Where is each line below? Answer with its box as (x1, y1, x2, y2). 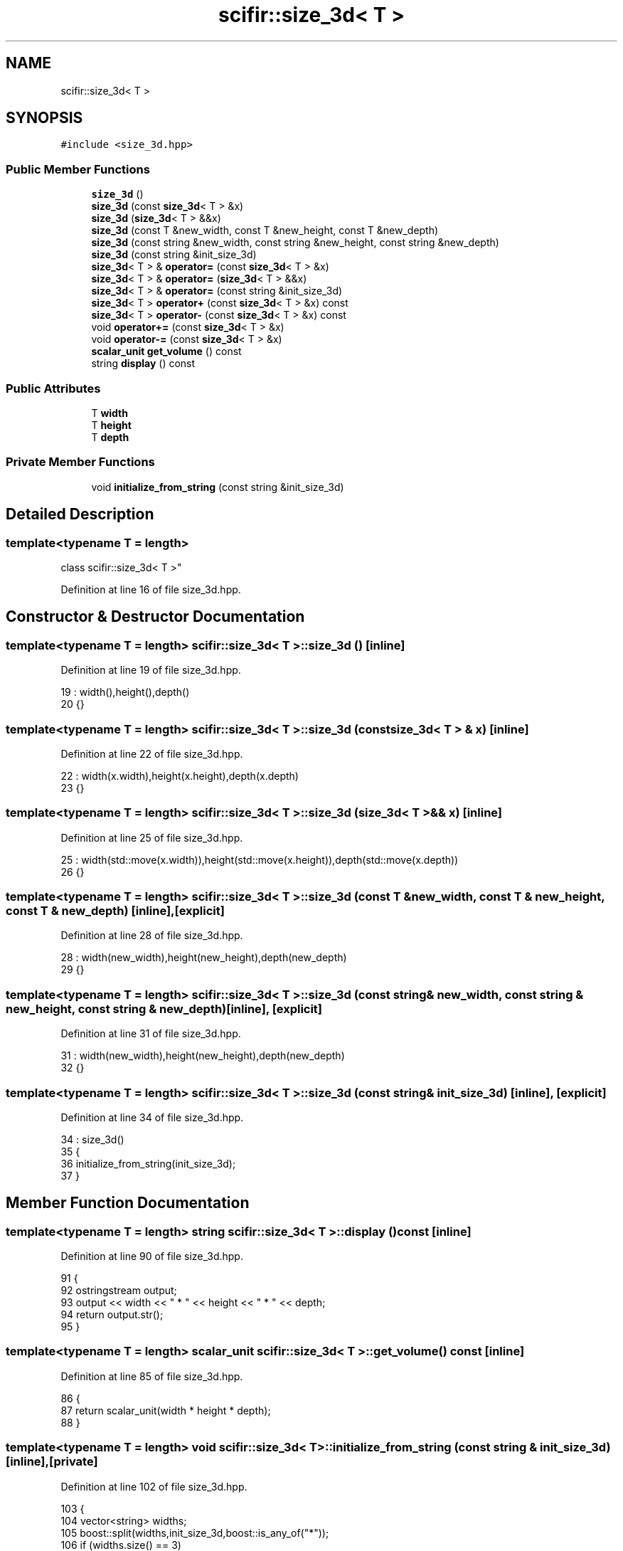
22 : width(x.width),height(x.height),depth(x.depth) (60, 769, 299, 782)
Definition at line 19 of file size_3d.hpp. (60, 664, 241, 677)
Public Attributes (6, 381, 101, 396)
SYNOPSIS (6, 109, 83, 127)
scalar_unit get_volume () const (91, 345, 242, 358)
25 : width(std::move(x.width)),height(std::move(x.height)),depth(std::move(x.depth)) (60, 853, 459, 866)
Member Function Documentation (6, 1194, 250, 1212)
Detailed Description (6, 505, 154, 524)
